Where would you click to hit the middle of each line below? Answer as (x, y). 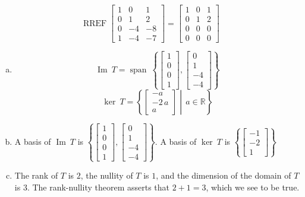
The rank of (36, 175)
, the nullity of (107, 175)
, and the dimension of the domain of (224, 175)
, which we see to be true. (253, 187)
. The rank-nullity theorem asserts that (98, 187)
